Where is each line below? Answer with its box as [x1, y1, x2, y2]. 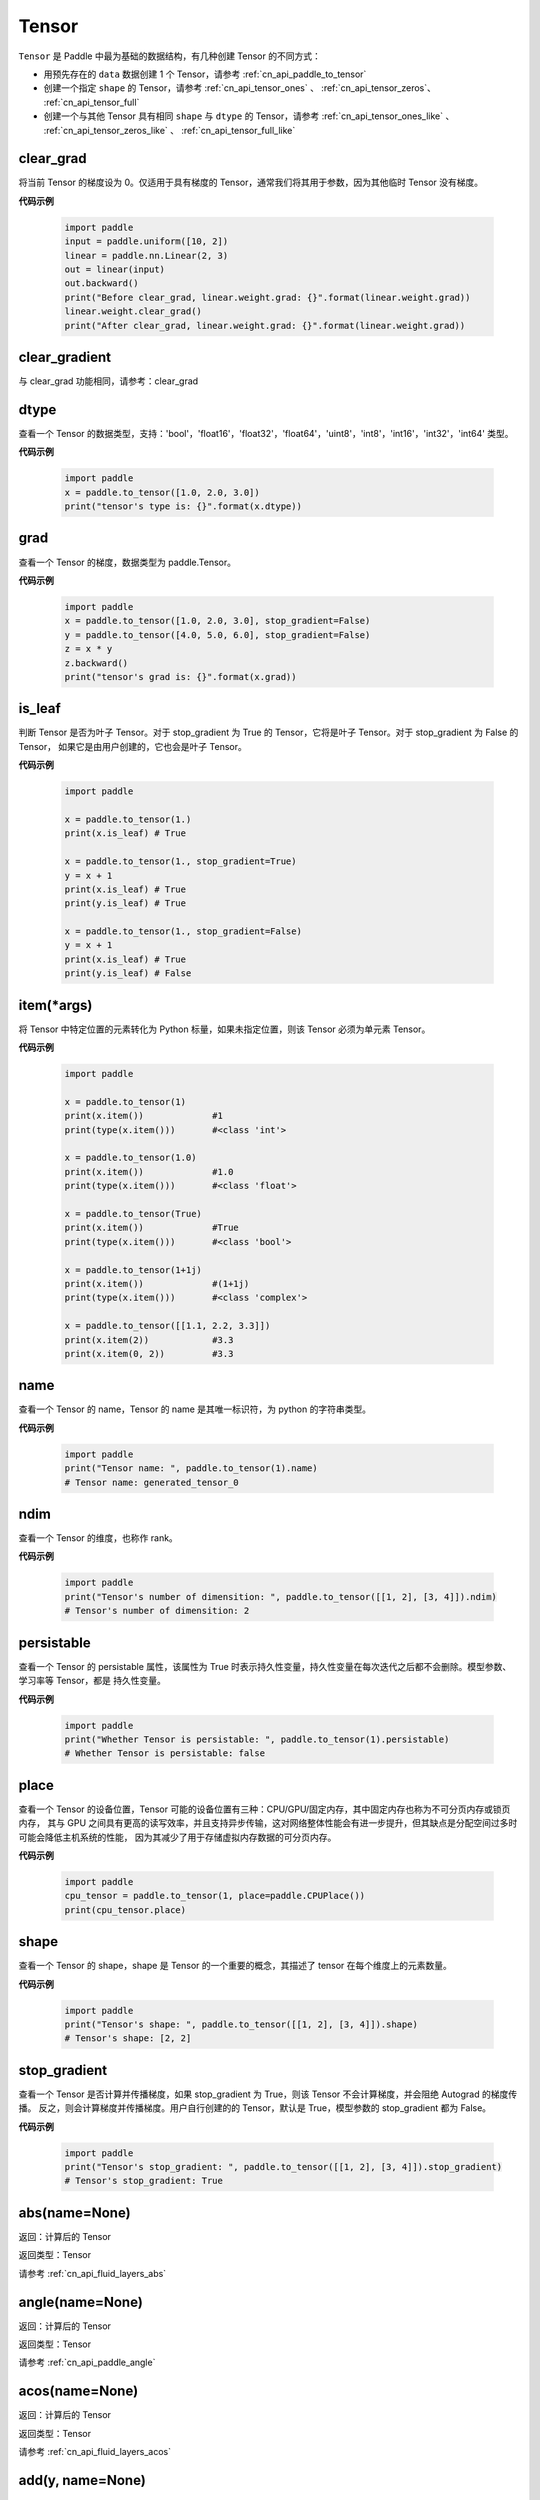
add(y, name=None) [18, 2471, 147, 2489]
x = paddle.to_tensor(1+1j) [64, 1264, 202, 1275]
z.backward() [64, 657, 129, 669]
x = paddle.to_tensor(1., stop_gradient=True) [64, 856, 297, 867]
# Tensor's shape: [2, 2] [64, 2033, 192, 2044]
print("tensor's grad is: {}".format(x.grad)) [64, 671, 297, 682]
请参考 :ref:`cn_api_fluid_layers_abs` [18, 2267, 167, 2279]
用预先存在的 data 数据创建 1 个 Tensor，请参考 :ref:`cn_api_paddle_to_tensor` [43, 68, 367, 80]
